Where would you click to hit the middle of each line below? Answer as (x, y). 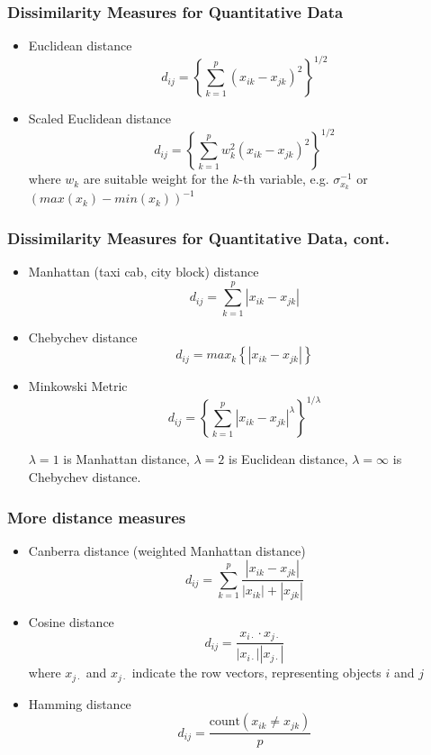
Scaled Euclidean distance (99, 118)
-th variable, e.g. (284, 179)
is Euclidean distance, (288, 459)
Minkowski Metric (78, 386)
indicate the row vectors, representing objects (256, 673)
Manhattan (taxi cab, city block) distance (144, 272)
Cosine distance (71, 622)
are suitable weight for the (156, 179)
